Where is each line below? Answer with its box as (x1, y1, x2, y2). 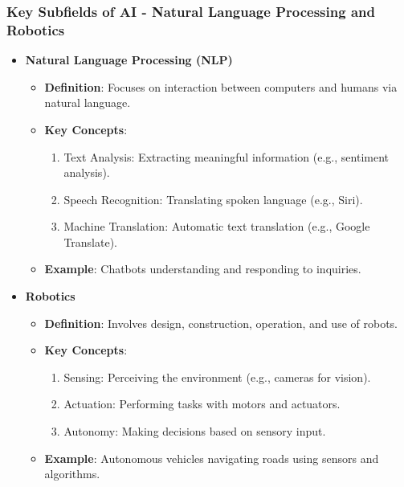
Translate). (63, 233, 118, 250)
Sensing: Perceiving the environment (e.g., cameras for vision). (63, 368, 371, 385)
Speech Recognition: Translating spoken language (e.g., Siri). (63, 190, 363, 207)
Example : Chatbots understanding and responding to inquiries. (44, 260, 361, 277)
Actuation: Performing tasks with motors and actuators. (63, 395, 341, 412)
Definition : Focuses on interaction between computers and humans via (44, 78, 398, 95)
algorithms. (44, 465, 100, 482)
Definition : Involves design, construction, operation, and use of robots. (44, 314, 398, 331)
